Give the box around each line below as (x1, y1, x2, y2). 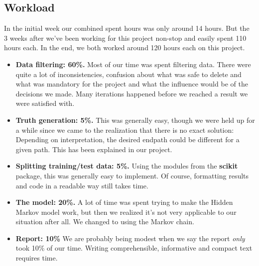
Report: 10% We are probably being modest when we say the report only (15, 233, 245, 243)
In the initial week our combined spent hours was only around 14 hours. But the (4, 23, 250, 33)
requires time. (15, 253, 58, 263)
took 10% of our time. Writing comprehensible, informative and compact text (15, 243, 253, 253)
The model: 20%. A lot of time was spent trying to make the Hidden (15, 197, 233, 207)
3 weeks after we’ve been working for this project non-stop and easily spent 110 (4, 32, 247, 43)
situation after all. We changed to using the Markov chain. (15, 216, 194, 227)
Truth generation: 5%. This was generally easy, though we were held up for (15, 114, 255, 125)
